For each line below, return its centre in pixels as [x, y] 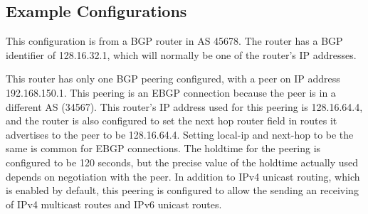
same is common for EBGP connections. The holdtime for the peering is [163, 148]
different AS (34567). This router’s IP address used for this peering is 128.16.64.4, [184, 106]
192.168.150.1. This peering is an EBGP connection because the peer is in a [171, 92]
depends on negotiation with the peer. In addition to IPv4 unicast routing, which [183, 176]
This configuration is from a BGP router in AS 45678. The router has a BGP [174, 41]
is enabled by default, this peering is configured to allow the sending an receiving [182, 190]
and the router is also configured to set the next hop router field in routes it [172, 121]
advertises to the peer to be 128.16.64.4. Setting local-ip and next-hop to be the [180, 134]
